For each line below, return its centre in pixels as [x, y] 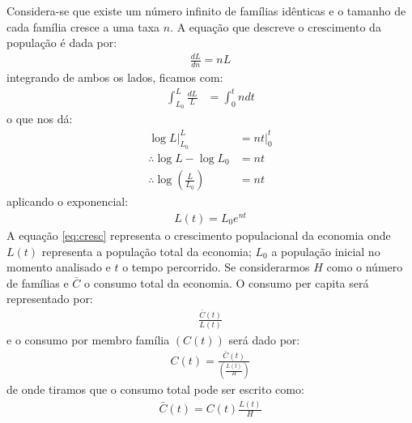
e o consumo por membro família [88, 340]
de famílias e [38, 282]
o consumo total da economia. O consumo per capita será [227, 282]
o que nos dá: [40, 119]
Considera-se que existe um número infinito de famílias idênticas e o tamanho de [206, 11]
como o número [365, 267]
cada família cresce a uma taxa [83, 26]
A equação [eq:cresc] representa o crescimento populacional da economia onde [199, 235]
